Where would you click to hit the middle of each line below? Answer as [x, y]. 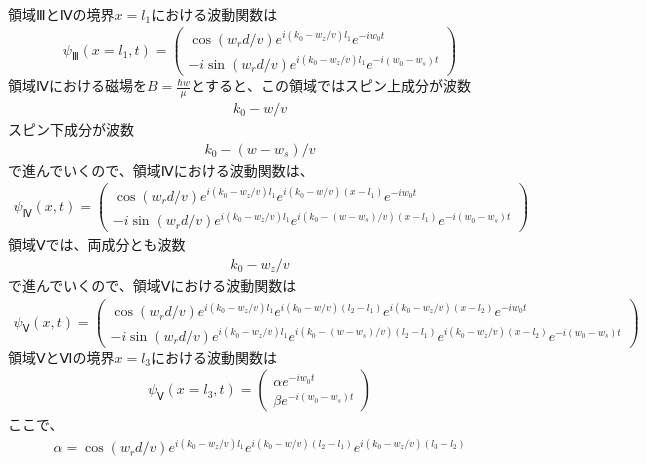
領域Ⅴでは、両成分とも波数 [97, 244]
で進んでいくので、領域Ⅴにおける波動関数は [152, 284]
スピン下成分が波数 [71, 128]
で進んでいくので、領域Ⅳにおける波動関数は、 [161, 169]
